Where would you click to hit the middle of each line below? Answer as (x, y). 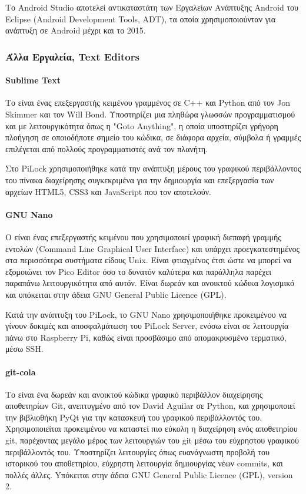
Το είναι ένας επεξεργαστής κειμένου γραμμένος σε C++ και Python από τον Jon (148, 103)
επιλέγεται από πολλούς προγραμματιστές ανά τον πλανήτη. (107, 148)
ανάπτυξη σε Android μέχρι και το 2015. (76, 30)
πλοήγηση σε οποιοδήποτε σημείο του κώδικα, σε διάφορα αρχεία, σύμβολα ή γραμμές (153, 137)
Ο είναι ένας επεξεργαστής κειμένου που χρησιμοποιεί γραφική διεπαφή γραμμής (143, 236)
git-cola (21, 372)
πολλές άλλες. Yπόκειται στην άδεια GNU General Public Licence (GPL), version (149, 474)
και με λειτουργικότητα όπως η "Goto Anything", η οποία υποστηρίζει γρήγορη (142, 125)
